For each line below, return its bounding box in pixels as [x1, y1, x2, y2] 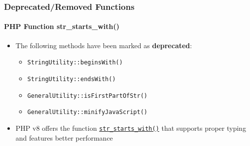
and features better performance [15, 132, 113, 143]
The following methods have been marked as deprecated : [15, 40, 192, 50]
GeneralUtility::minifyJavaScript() [27, 109, 147, 116]
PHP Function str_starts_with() [4, 21, 119, 31]
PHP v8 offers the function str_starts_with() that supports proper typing [15, 122, 246, 133]
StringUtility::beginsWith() [27, 59, 123, 66]
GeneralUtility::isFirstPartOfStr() [27, 92, 147, 99]
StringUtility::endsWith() [27, 75, 116, 83]
